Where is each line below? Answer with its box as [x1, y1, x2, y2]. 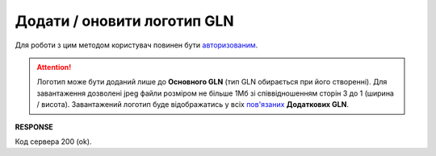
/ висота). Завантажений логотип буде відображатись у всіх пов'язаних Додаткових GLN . [36, 100, 349, 109]
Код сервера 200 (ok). [15, 137, 92, 146]
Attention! [36, 62, 72, 72]
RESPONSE [15, 121, 54, 132]
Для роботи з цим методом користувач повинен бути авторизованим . [15, 40, 258, 50]
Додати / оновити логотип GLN [15, 12, 234, 30]
